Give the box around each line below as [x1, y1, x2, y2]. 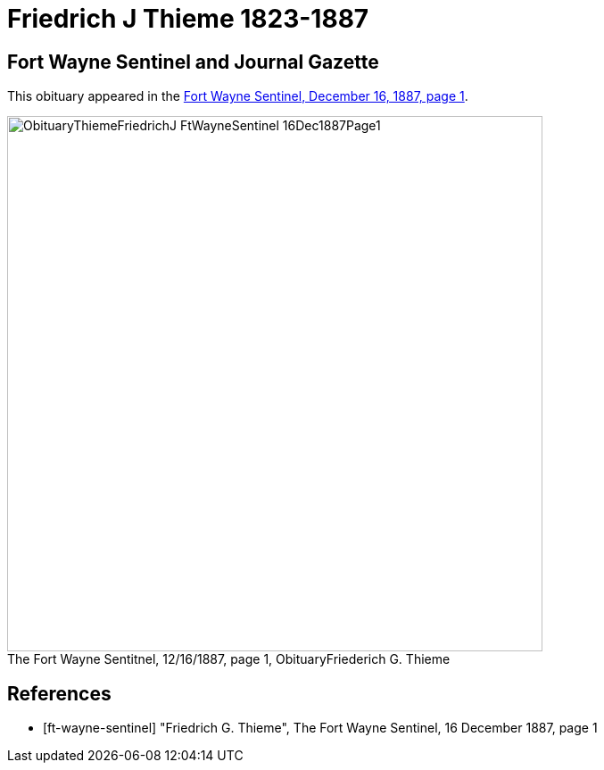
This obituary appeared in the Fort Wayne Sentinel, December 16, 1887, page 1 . [7, 88, 468, 104]
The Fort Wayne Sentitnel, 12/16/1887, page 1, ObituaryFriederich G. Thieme [7, 651, 451, 667]
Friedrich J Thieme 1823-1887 [7, 4, 369, 34]
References [7, 682, 112, 705]
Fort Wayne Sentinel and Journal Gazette [7, 50, 379, 73]
